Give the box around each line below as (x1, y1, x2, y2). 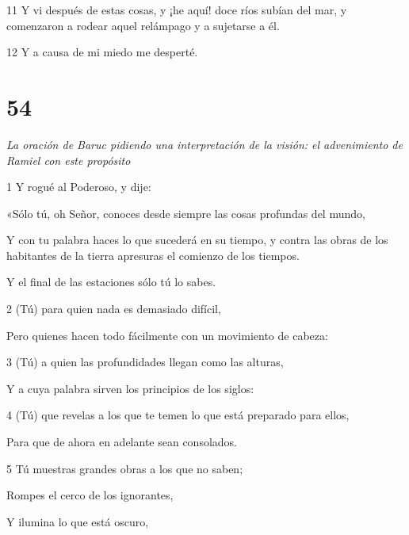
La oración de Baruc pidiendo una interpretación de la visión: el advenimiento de (6, 136, 403, 152)
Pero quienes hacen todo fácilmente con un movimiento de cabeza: (6, 327, 328, 343)
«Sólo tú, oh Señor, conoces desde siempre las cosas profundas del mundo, (6, 204, 365, 221)
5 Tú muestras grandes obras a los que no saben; (6, 460, 243, 476)
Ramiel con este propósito (6, 151, 131, 168)
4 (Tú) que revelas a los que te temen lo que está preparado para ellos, (6, 407, 350, 423)
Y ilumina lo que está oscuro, (6, 513, 149, 529)
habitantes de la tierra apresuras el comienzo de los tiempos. (6, 246, 300, 263)
